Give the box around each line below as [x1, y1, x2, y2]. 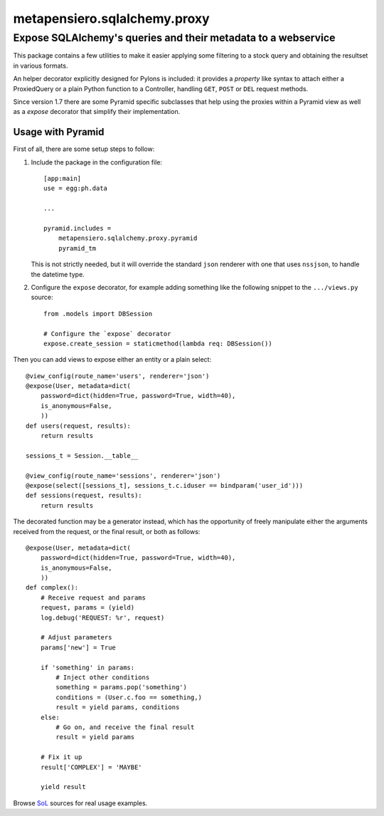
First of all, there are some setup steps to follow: [13, 145, 155, 153]
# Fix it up [40, 753, 82, 761]
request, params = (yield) [40, 604, 135, 612]
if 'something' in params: [40, 663, 135, 671]
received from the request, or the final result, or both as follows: [13, 527, 201, 535]
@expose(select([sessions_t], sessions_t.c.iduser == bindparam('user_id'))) [26, 481, 304, 489]
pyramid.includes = [43, 224, 112, 232]
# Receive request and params [40, 593, 146, 602]
